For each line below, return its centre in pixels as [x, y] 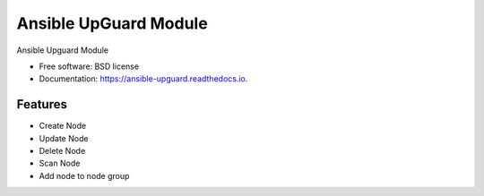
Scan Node [60, 163]
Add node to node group [84, 175]
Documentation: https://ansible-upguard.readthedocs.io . [143, 79]
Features [42, 104]
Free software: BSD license [89, 66]
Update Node [64, 138]
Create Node [63, 126]
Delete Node [62, 151]
